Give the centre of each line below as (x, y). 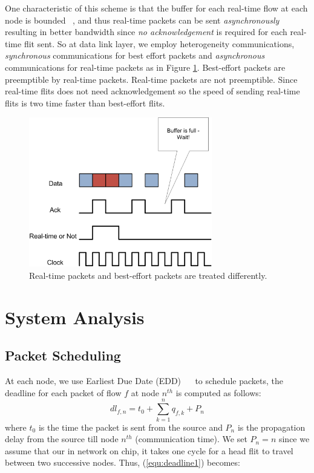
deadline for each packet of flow (63, 392)
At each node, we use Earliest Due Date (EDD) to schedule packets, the (144, 381)
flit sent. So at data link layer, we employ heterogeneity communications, (159, 43)
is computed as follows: (218, 392)
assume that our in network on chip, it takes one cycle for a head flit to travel (149, 450)
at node (145, 392)
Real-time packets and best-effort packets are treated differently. (148, 276)
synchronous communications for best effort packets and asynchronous (135, 55)
